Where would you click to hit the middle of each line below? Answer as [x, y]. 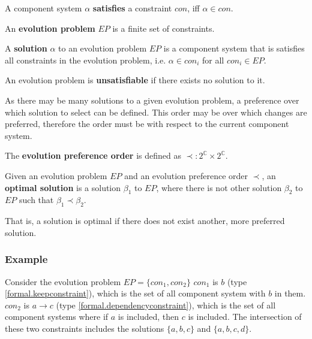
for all [213, 60]
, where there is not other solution [219, 187]
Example [26, 259]
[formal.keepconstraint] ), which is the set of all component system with [135, 293]
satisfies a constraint [132, 8]
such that [37, 200]
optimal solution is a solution [63, 187]
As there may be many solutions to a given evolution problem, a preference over [152, 100]
